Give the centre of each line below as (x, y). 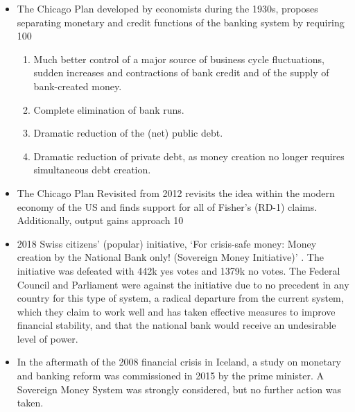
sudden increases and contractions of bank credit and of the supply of (181, 72)
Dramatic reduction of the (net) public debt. (128, 133)
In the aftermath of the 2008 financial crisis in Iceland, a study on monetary (179, 362)
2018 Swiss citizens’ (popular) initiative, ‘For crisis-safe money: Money (167, 243)
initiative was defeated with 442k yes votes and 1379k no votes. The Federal (179, 270)
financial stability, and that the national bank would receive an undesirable (176, 325)
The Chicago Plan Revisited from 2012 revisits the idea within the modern (176, 192)
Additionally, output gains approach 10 (100, 220)
